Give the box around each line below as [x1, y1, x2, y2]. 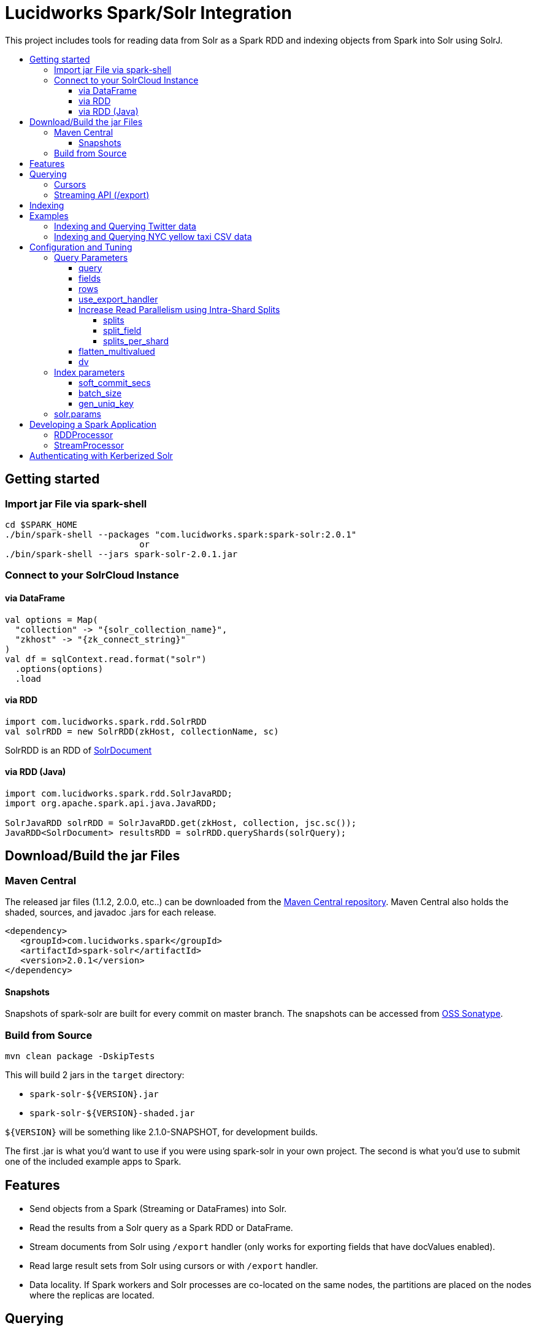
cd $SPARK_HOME [5, 519, 78, 530]
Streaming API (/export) [54, 189, 150, 200]
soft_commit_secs [78, 377, 151, 388]
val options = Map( [5, 614, 98, 625]
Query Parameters [54, 252, 128, 263]
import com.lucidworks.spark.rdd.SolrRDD [5, 716, 207, 727]
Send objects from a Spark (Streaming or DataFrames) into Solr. [29, 1203, 287, 1214]
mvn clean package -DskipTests [5, 1051, 155, 1062]
